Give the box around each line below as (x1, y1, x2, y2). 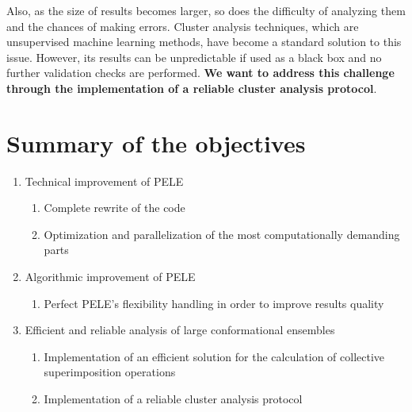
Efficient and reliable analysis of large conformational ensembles (25, 322, 335, 338)
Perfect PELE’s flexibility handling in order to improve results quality (44, 295, 384, 311)
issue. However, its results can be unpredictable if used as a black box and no (6, 48, 382, 65)
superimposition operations (44, 364, 176, 380)
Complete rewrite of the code (44, 199, 185, 216)
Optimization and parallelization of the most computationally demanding (44, 225, 400, 242)
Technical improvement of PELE (25, 172, 184, 189)
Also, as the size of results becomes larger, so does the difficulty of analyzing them (6, 2, 406, 18)
